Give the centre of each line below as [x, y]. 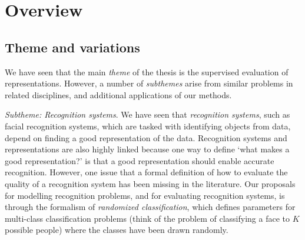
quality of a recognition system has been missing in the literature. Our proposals [150, 183]
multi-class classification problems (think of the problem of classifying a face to [147, 218]
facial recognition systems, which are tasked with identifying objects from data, [148, 126]
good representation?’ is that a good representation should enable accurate [140, 160]
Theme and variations [72, 47]
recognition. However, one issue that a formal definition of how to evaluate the [146, 172]
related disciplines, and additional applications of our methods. [118, 94]
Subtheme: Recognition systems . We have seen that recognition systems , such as [147, 114]
